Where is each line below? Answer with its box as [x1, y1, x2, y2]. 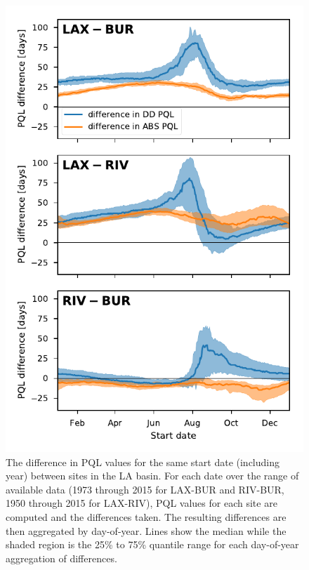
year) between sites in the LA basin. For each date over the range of [6, 468, 299, 483]
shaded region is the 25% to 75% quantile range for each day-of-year [6, 537, 299, 552]
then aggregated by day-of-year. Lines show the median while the [6, 523, 287, 538]
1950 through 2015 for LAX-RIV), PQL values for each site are [6, 496, 277, 510]
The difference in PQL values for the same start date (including [6, 454, 280, 469]
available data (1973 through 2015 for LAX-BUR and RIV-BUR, [6, 482, 284, 496]
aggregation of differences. [6, 550, 117, 565]
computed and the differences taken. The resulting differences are [6, 509, 287, 524]
